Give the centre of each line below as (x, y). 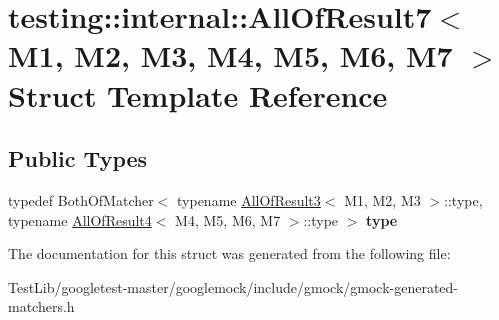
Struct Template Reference (198, 94)
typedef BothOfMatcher (81, 199)
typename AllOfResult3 (249, 199)
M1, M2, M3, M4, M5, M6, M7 (230, 55)
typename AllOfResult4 (80, 219)
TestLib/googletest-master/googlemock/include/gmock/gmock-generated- (233, 286)
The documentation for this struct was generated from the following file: (229, 253)
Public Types (78, 158)
